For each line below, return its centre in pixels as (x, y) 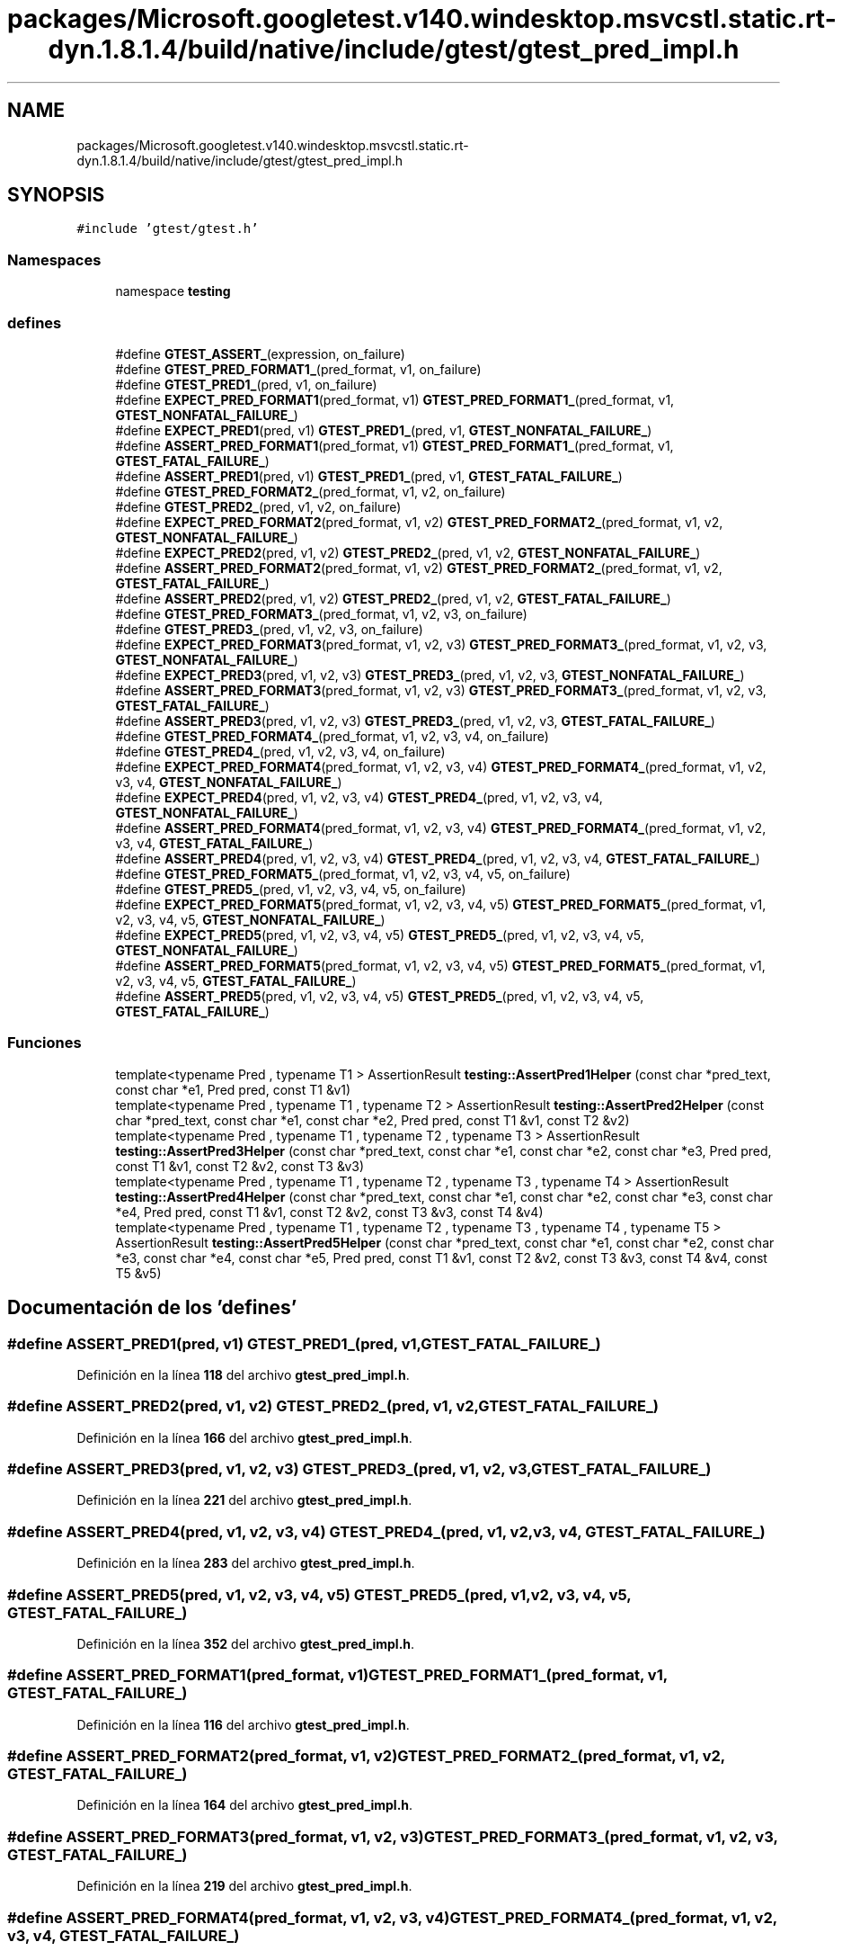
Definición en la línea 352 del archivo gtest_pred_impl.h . (246, 1643)
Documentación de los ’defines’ (152, 1308)
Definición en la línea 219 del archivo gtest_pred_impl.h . (244, 1886)
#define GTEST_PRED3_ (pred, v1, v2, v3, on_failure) (269, 629)
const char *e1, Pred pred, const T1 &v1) (233, 1089)
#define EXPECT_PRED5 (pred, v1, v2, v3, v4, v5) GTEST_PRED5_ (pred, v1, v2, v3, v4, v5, (380, 935)
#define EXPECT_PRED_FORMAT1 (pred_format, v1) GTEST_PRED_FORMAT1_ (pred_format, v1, (395, 399)
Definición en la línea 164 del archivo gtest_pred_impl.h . (245, 1805)
